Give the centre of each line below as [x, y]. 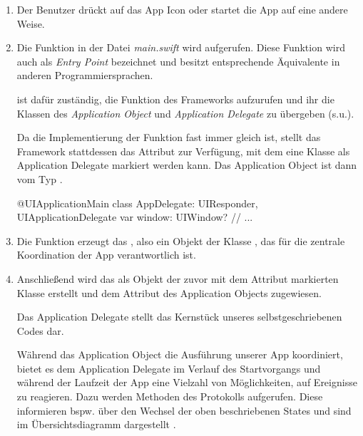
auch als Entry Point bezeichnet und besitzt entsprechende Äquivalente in [178, 61]
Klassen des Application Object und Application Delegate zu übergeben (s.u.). [185, 113]
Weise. [31, 23]
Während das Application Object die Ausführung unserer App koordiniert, [180, 354]
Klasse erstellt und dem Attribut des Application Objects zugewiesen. [169, 292]
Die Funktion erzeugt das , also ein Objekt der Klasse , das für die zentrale [181, 240]
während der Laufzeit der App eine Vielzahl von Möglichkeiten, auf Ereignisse [187, 382]
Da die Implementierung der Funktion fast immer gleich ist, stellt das [169, 137]
